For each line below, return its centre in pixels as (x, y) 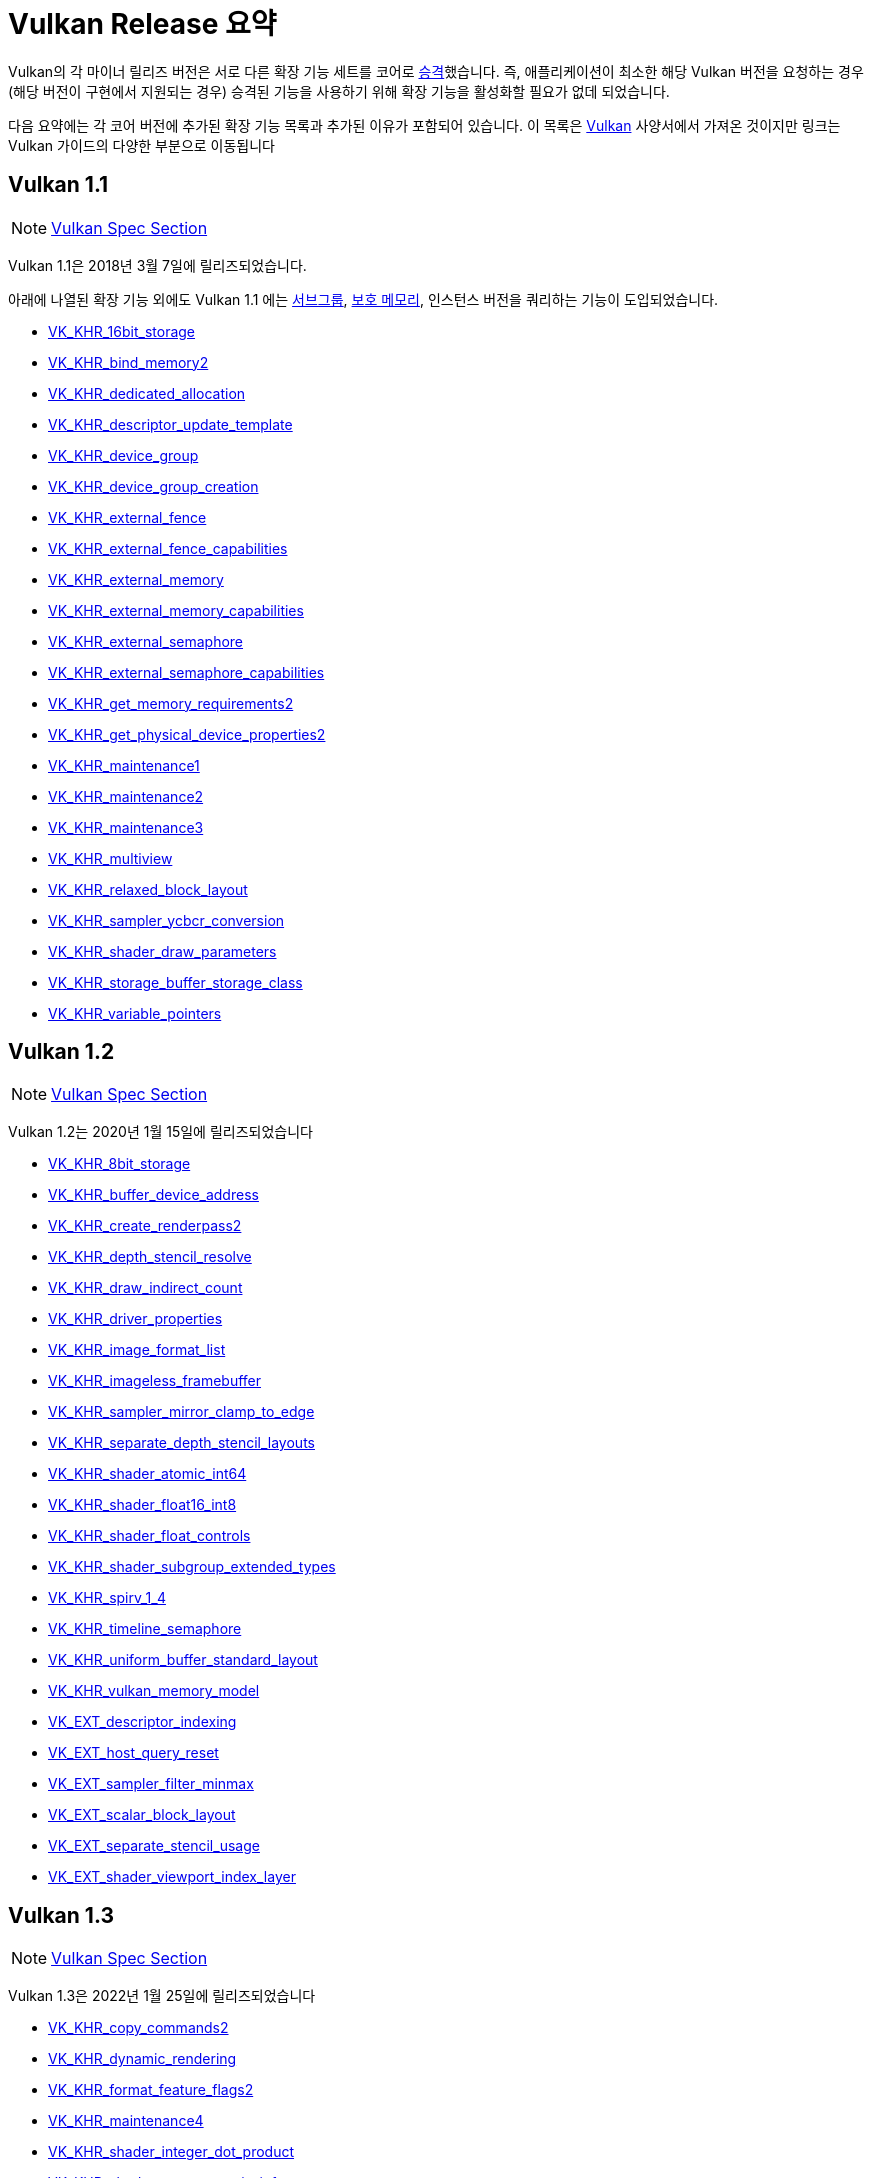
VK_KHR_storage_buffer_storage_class (175, 982)
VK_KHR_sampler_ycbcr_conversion (166, 920)
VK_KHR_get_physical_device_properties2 (187, 734)
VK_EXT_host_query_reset (133, 1753)
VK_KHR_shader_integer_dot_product (171, 2152)
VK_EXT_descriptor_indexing (142, 1722)
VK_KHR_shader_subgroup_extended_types (192, 1567)
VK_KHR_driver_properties (135, 1319)
